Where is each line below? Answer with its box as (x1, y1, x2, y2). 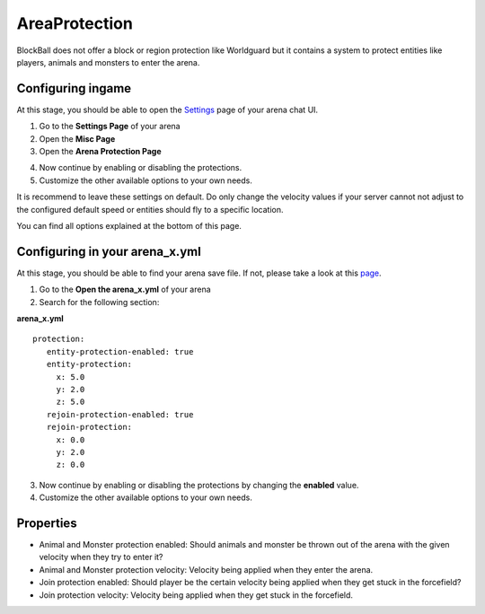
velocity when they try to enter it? (39, 552, 163, 563)
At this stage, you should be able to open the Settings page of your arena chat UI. (16, 104, 319, 115)
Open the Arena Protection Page (39, 146, 162, 157)
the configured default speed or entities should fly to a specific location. (16, 204, 284, 215)
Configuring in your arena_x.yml (16, 243, 201, 259)
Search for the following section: (39, 296, 160, 307)
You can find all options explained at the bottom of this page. (16, 220, 242, 231)
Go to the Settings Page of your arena (39, 121, 181, 132)
